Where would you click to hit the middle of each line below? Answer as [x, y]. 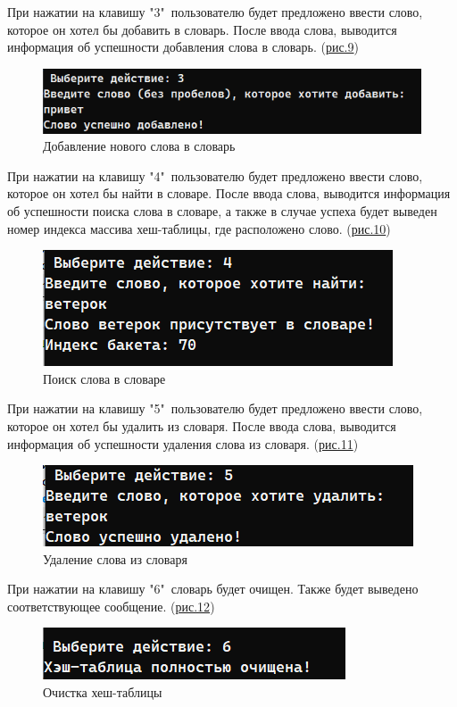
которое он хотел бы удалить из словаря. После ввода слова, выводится [202, 425]
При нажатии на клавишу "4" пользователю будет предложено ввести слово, [215, 175]
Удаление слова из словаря [115, 558]
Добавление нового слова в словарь [139, 146]
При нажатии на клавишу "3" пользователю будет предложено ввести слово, [215, 12]
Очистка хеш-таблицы [103, 692]
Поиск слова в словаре [104, 378]
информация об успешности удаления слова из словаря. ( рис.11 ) [183, 443]
